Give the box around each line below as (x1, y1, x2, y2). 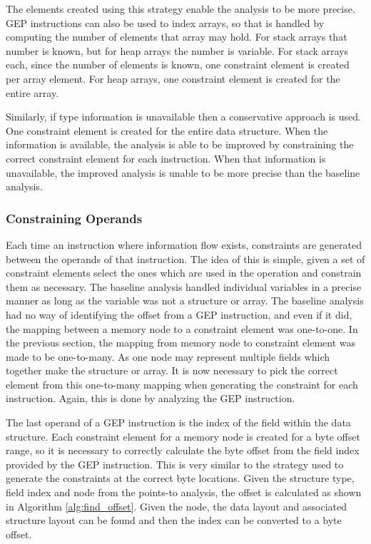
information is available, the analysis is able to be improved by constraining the (6, 137, 354, 152)
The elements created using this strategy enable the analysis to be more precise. (6, 1, 355, 16)
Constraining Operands (6, 209, 143, 227)
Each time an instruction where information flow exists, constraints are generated (6, 237, 362, 252)
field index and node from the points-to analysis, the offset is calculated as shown (6, 485, 362, 500)
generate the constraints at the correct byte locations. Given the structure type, (6, 471, 355, 486)
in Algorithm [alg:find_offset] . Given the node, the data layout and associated (6, 498, 347, 513)
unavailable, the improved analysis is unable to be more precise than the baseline (6, 165, 360, 180)
